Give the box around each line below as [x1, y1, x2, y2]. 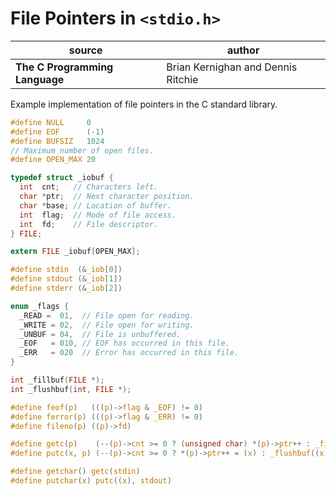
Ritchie [166, 72, 199, 86]
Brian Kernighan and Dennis [166, 60, 298, 74]
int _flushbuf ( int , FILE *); [10, 384, 132, 394]
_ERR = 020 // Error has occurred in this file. [19, 348, 240, 358]
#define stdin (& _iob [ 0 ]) [10, 265, 123, 275]
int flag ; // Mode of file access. [19, 210, 177, 220]
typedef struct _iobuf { [10, 173, 114, 183]
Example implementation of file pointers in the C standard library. [10, 98, 278, 110]
